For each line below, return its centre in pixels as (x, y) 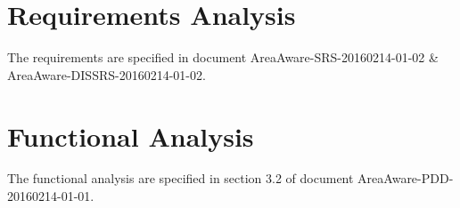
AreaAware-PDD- (406, 178)
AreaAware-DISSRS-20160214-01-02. (107, 74)
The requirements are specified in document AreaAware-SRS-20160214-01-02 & (223, 57)
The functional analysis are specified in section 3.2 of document (181, 178)
